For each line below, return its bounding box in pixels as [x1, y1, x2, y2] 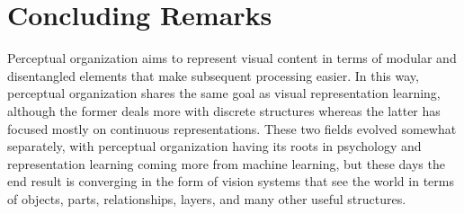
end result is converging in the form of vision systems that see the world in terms [7, 172, 454, 191]
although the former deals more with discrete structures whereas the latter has [7, 101, 441, 120]
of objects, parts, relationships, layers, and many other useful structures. [7, 189, 406, 208]
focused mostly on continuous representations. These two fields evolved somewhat [7, 119, 457, 138]
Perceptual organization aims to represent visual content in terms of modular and [7, 49, 457, 67]
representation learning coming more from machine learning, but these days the [7, 154, 445, 173]
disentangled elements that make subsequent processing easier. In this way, [7, 66, 419, 85]
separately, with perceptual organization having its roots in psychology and [7, 137, 422, 156]
